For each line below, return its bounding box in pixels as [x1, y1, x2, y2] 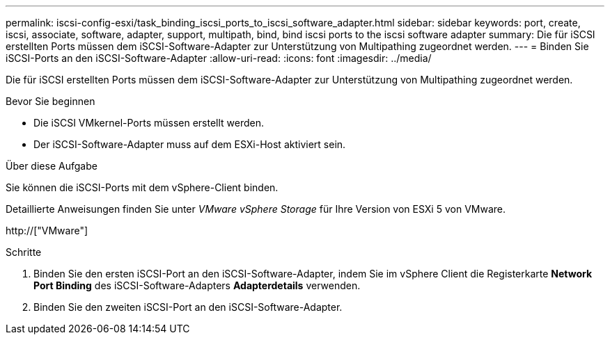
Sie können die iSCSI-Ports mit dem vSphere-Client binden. [6, 181, 279, 193]
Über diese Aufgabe [6, 160, 97, 172]
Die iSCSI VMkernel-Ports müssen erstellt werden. [33, 117, 265, 129]
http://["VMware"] [6, 225, 88, 236]
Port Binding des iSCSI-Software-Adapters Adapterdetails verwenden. [33, 280, 361, 291]
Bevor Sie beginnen [6, 95, 95, 107]
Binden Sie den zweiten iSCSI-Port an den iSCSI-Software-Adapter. [33, 301, 343, 313]
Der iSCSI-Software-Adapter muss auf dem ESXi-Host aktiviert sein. [33, 138, 346, 150]
